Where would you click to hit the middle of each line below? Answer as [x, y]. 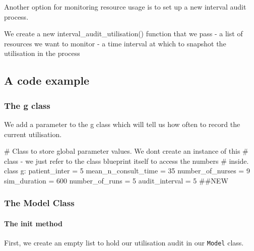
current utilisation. [33, 134]
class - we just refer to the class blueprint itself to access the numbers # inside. [126, 161]
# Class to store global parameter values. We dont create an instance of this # [126, 151]
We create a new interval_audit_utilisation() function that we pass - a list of [123, 34]
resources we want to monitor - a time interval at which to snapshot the [115, 43]
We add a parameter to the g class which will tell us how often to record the [122, 124]
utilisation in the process [42, 53]
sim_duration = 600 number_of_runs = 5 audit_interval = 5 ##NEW [116, 180]
